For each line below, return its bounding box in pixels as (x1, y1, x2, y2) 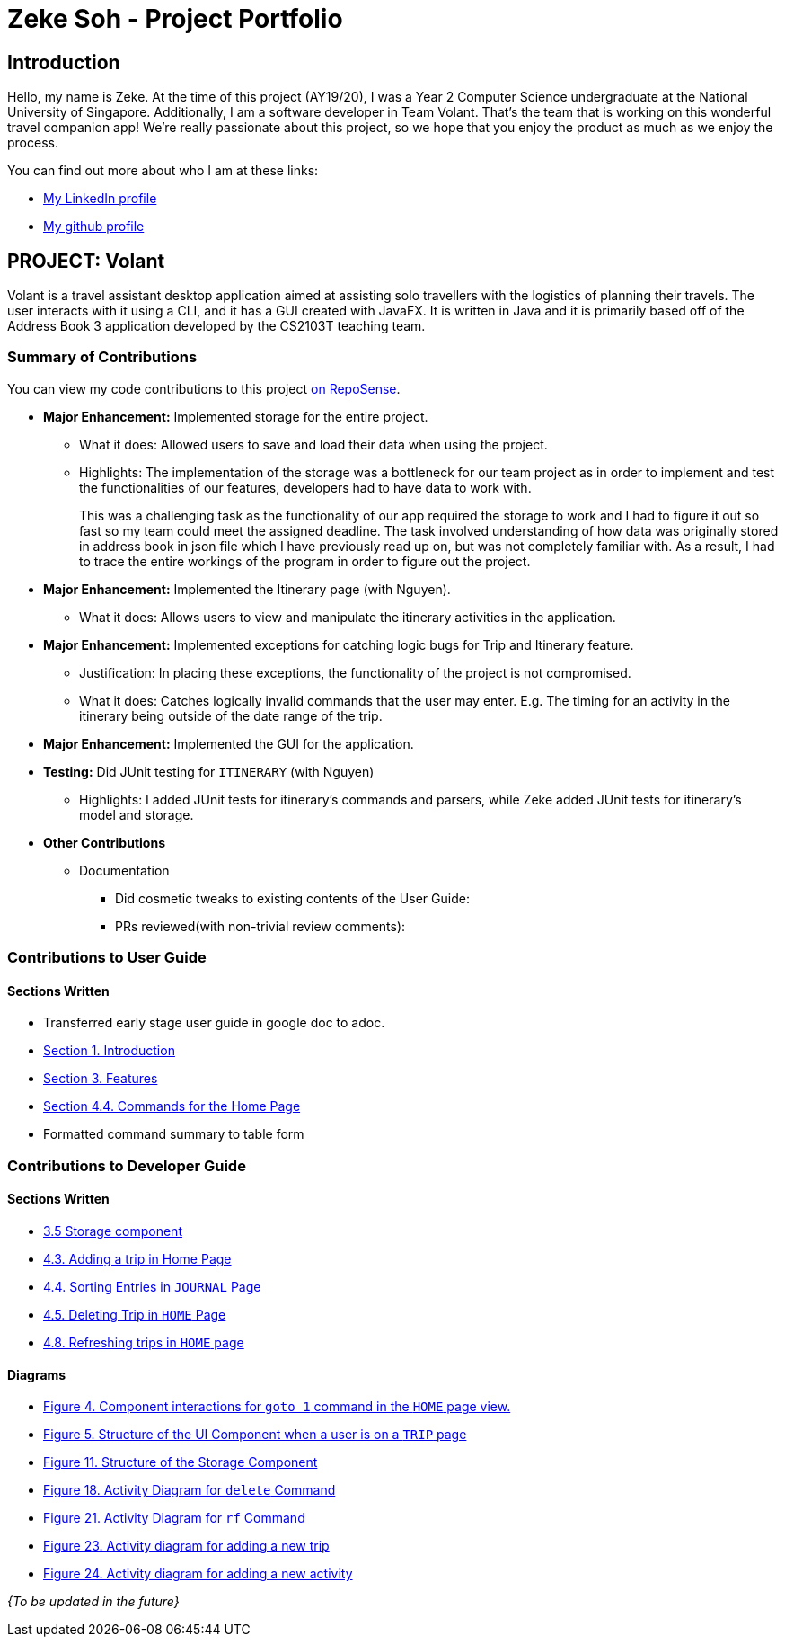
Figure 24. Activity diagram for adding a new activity (43, 1566, 353, 1582)
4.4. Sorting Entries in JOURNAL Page (43, 1278, 261, 1294)
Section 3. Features (43, 1071, 158, 1087)
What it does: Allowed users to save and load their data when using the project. (79, 436, 548, 452)
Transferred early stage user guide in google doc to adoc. (43, 1015, 385, 1031)
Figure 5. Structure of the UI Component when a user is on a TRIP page (43, 1426, 467, 1443)
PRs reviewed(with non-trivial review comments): (115, 918, 406, 934)
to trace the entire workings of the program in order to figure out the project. (79, 553, 531, 569)
